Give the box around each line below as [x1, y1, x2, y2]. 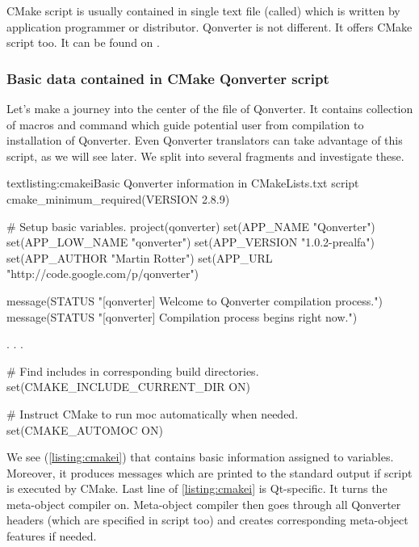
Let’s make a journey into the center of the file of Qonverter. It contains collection [6, 100, 413, 116]
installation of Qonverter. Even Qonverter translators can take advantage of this [6, 132, 403, 149]
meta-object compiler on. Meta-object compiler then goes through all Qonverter [6, 495, 401, 512]
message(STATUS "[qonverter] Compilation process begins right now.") [6, 308, 358, 325]
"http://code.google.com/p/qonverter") [6, 265, 199, 282]
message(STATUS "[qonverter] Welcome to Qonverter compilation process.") [6, 292, 383, 309]
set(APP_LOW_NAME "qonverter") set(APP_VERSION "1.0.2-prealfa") [6, 234, 375, 250]
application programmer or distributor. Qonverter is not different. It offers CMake [6, 18, 413, 35]
